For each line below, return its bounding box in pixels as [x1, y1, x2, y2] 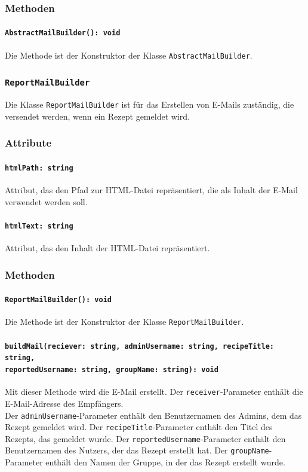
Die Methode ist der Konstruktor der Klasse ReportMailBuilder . [5, 315, 244, 328]
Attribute [5, 135, 52, 150]
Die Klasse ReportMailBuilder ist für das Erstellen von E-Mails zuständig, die [5, 98, 294, 111]
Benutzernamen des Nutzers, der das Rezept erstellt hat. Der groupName [5, 444, 269, 456]
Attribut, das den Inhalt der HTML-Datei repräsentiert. [5, 242, 210, 254]
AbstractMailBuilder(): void [5, 29, 121, 38]
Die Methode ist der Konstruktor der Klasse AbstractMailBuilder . [5, 48, 252, 61]
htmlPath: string [5, 163, 73, 172]
